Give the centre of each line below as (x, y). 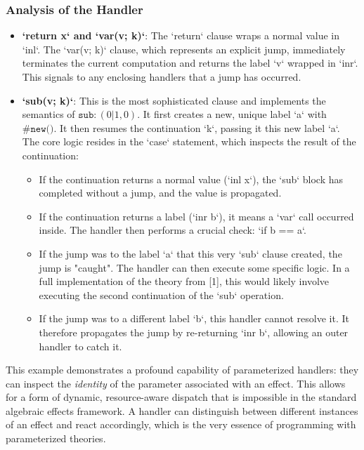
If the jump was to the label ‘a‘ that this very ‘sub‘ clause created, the (190, 253)
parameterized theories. (56, 438)
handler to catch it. (80, 346)
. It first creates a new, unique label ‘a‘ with (232, 114)
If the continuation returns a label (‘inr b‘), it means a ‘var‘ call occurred (196, 216)
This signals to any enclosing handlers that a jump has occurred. (162, 77)
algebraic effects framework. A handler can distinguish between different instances (182, 410)
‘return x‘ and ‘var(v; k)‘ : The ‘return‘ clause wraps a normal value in (181, 35)
